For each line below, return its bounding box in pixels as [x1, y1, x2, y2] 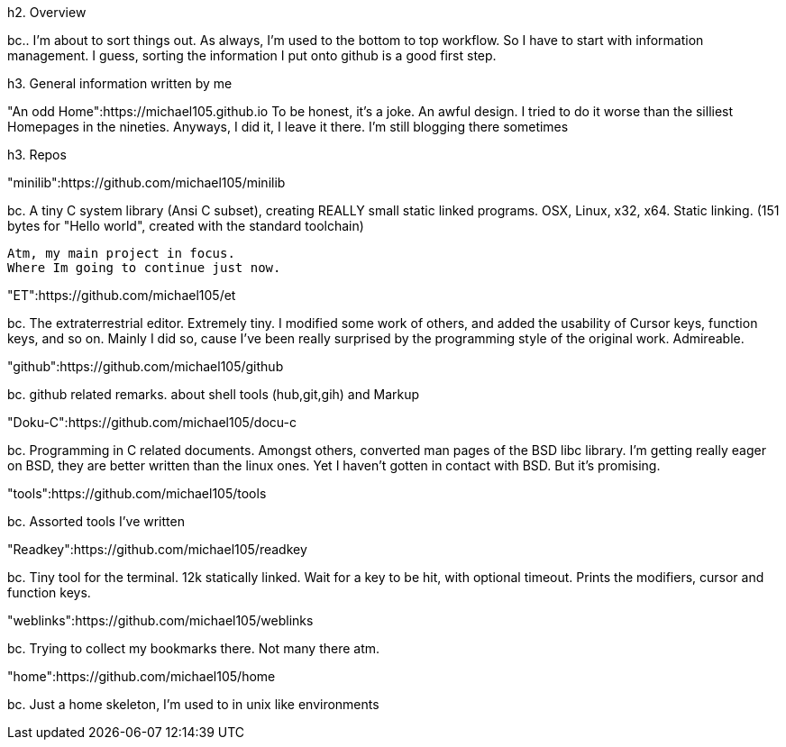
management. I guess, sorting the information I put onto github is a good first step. [7, 48, 497, 63]
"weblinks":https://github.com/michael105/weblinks [7, 613, 314, 628]
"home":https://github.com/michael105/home [7, 669, 276, 684]
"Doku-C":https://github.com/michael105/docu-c [7, 414, 297, 430]
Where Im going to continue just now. [7, 260, 281, 275]
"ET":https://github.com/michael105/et [7, 287, 236, 303]
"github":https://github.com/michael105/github [7, 359, 284, 374]
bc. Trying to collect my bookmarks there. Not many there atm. [7, 641, 380, 656]
